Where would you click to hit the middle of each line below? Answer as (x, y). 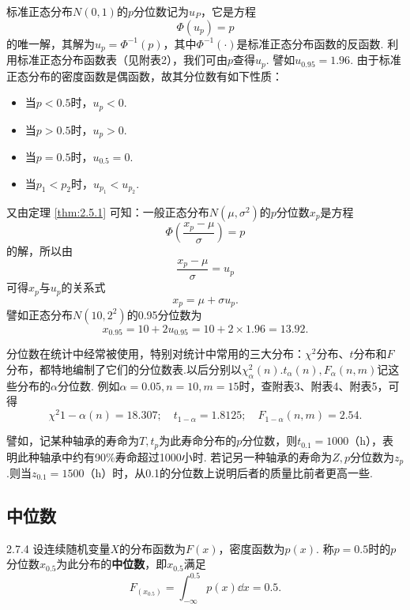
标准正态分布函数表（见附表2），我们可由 (122, 60)
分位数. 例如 (88, 385)
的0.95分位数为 (164, 314)
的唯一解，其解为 (51, 43)
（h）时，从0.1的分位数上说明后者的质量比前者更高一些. (228, 473)
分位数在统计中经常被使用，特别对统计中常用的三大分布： (156, 354)
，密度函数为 (252, 548)
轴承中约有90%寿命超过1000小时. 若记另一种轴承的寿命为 (186, 456)
